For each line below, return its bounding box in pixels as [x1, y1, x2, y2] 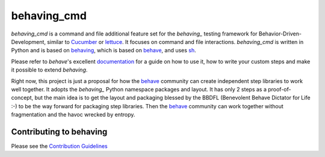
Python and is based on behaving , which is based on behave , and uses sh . [11, 47, 197, 54]
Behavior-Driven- [259, 30, 302, 37]
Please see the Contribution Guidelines [11, 142, 108, 150]
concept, [11, 94, 34, 102]
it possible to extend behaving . [11, 66, 88, 73]
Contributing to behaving [11, 126, 108, 137]
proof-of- [268, 85, 291, 93]
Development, [11, 38, 46, 45]
